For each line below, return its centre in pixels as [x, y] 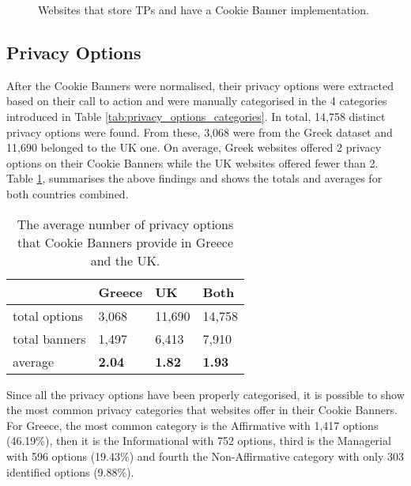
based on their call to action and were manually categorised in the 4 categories [197, 101]
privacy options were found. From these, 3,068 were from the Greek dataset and [200, 132]
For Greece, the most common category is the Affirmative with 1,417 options [192, 425]
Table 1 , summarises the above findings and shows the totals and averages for [194, 178]
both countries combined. [68, 193]
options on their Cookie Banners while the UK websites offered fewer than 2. [192, 162]
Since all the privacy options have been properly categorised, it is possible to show [205, 394]
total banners [49, 338]
